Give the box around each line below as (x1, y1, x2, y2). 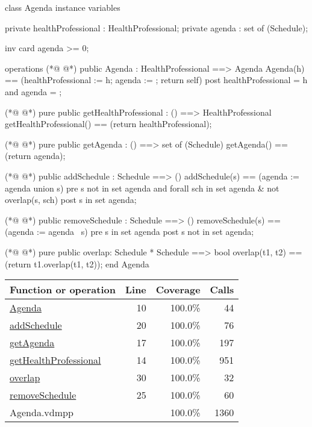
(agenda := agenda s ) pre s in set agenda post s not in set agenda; (5, 225, 254, 238)
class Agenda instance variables (5, 1, 120, 13)
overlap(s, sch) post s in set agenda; (5, 193, 137, 206)
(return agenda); (5, 149, 66, 162)
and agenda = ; (5, 85, 62, 98)
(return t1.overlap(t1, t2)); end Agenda (5, 257, 149, 270)
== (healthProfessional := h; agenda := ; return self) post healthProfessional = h (5, 73, 308, 86)
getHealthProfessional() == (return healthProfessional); (5, 117, 212, 130)
